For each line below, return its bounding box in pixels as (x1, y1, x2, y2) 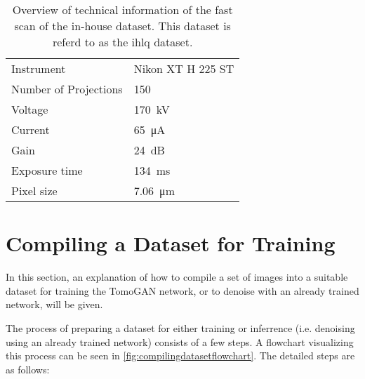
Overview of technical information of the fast (12, 1, 233, 18)
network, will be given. (6, 297, 103, 312)
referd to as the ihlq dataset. (52, 34, 193, 50)
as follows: (6, 361, 50, 376)
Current (11, 121, 50, 138)
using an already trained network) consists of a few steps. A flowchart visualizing (6, 334, 354, 349)
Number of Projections (11, 81, 123, 97)
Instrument (11, 60, 66, 77)
